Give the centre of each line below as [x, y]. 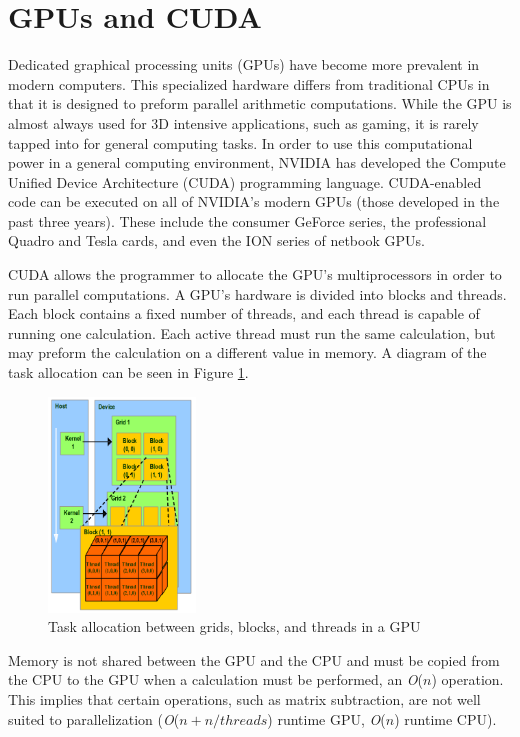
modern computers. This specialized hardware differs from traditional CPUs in [249, 83]
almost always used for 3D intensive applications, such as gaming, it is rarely [243, 122]
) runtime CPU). [445, 718]
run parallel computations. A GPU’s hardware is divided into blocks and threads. [257, 293]
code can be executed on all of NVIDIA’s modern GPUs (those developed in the [254, 201]
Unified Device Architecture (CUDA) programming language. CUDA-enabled [245, 181]
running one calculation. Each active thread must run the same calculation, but [252, 332]
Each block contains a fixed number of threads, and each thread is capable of [244, 313]
